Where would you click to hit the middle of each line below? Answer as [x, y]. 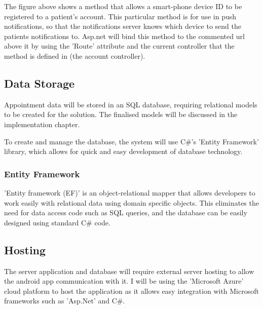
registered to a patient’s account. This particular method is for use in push [120, 16]
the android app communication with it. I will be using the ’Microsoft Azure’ [124, 281]
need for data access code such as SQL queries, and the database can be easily [126, 213]
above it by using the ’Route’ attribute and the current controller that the [119, 46]
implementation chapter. [42, 124]
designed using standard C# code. [57, 222]
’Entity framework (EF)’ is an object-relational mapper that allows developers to [130, 192]
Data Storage [40, 83]
